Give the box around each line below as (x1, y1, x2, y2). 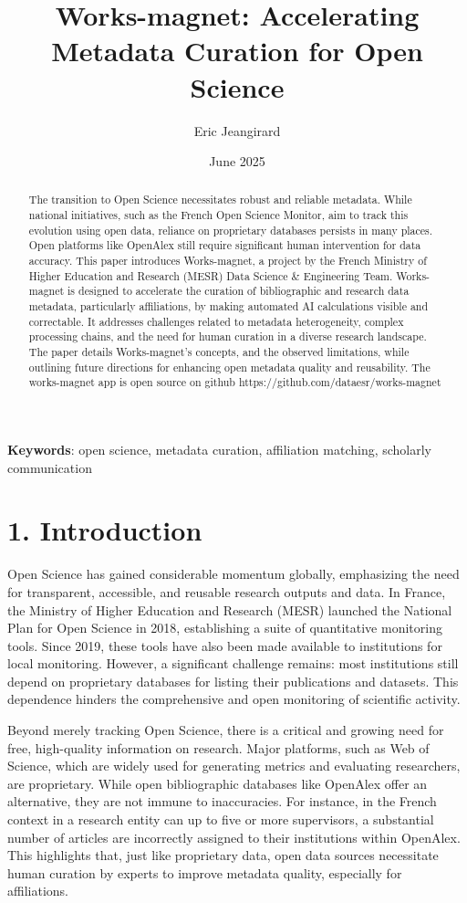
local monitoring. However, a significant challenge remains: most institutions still (7, 654, 459, 673)
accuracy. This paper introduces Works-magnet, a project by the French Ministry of (28, 253, 427, 268)
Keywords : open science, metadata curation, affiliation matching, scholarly (7, 440, 432, 459)
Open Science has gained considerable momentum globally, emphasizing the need (7, 564, 460, 583)
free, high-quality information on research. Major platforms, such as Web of (7, 738, 430, 757)
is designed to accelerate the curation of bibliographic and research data (67, 283, 410, 299)
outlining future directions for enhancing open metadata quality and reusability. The (28, 359, 431, 374)
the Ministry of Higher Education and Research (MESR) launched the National (7, 600, 452, 619)
